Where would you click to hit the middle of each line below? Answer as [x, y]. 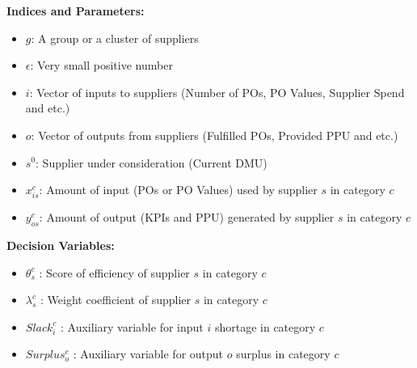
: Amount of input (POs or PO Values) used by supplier [178, 190]
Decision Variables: [61, 245]
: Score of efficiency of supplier [114, 272]
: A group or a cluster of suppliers [115, 38]
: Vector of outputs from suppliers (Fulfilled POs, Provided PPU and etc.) [215, 135]
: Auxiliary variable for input [132, 326]
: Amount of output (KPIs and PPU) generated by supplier [187, 217]
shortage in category [265, 326]
